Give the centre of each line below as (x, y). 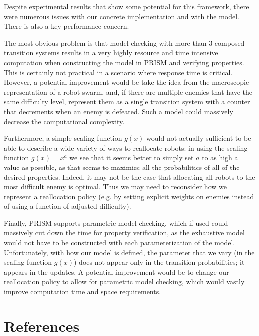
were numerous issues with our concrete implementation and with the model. (122, 16)
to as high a (220, 157)
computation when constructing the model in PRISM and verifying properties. (124, 62)
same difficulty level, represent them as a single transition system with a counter (127, 101)
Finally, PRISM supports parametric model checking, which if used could (116, 223)
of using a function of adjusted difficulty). (68, 206)
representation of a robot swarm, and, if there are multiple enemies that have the (128, 91)
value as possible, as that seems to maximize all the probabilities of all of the (122, 167)
